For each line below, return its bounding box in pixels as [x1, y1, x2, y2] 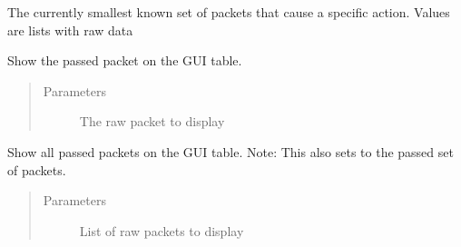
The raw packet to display [79, 112, 225, 131]
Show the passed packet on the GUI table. [7, 51, 242, 70]
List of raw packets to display [79, 221, 244, 240]
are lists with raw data [7, 20, 133, 39]
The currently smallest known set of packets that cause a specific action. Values [7, 3, 450, 21]
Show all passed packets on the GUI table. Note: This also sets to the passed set [7, 142, 454, 161]
